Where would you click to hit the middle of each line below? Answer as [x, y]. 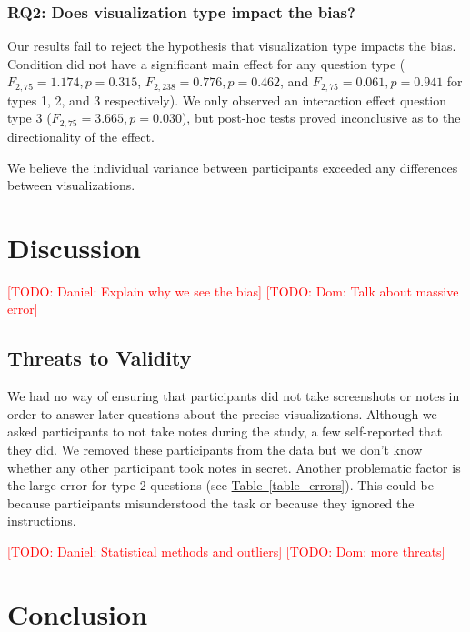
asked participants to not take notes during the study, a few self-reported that [225, 431]
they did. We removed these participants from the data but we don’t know [215, 449]
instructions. [42, 521]
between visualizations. [71, 185]
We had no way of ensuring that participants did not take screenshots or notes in [234, 396]
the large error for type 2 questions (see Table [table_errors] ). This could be [220, 485]
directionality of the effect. [81, 136]
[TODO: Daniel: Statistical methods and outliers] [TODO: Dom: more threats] [226, 551]
